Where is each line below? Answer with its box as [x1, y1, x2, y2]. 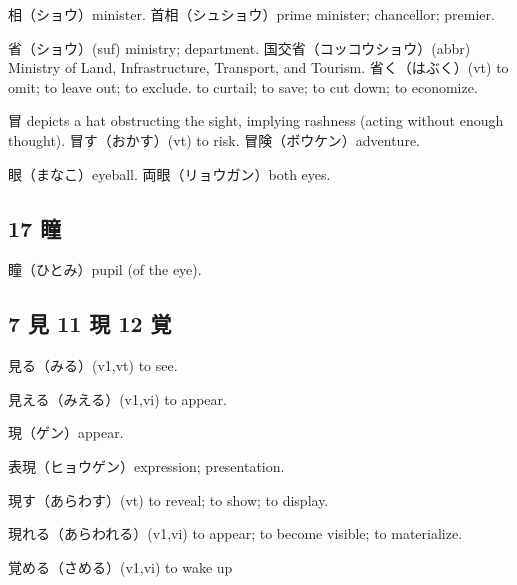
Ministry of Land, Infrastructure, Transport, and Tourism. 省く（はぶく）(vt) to [8, 57, 509, 78]
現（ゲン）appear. [8, 422, 124, 443]
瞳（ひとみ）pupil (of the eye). [8, 259, 202, 280]
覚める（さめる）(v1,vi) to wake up [8, 556, 233, 577]
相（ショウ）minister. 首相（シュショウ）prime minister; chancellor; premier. [8, 4, 495, 24]
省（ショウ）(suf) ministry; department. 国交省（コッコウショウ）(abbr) [8, 37, 471, 58]
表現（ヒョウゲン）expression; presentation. [8, 455, 285, 476]
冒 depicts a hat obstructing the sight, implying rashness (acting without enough [8, 110, 504, 131]
